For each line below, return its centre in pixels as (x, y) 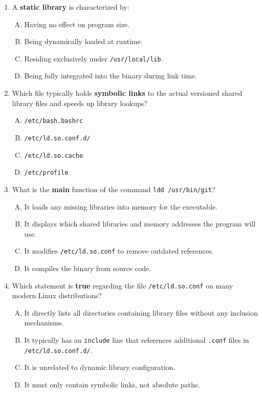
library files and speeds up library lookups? (80, 103)
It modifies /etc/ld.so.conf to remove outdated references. (119, 251)
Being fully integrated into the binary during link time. (111, 76)
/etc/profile (46, 173)
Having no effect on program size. (77, 24)
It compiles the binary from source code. (88, 268)
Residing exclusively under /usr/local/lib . (94, 58)
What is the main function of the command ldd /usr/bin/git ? (114, 189)
